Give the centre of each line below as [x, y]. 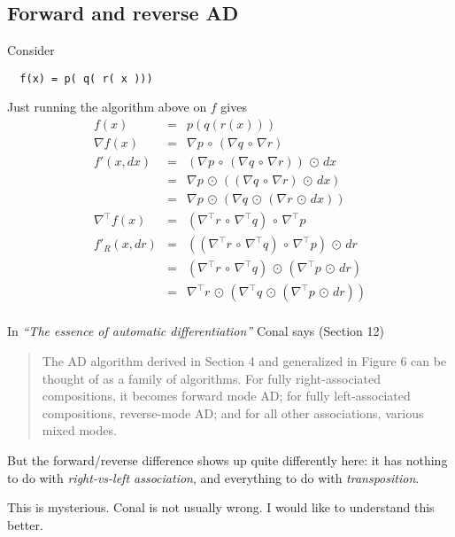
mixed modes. [79, 430]
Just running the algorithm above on [107, 107]
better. [25, 524]
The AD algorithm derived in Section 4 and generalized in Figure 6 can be [244, 360]
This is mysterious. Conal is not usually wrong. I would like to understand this [221, 507]
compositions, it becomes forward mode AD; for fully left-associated [226, 396]
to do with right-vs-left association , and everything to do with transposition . [213, 477]
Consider [31, 50]
